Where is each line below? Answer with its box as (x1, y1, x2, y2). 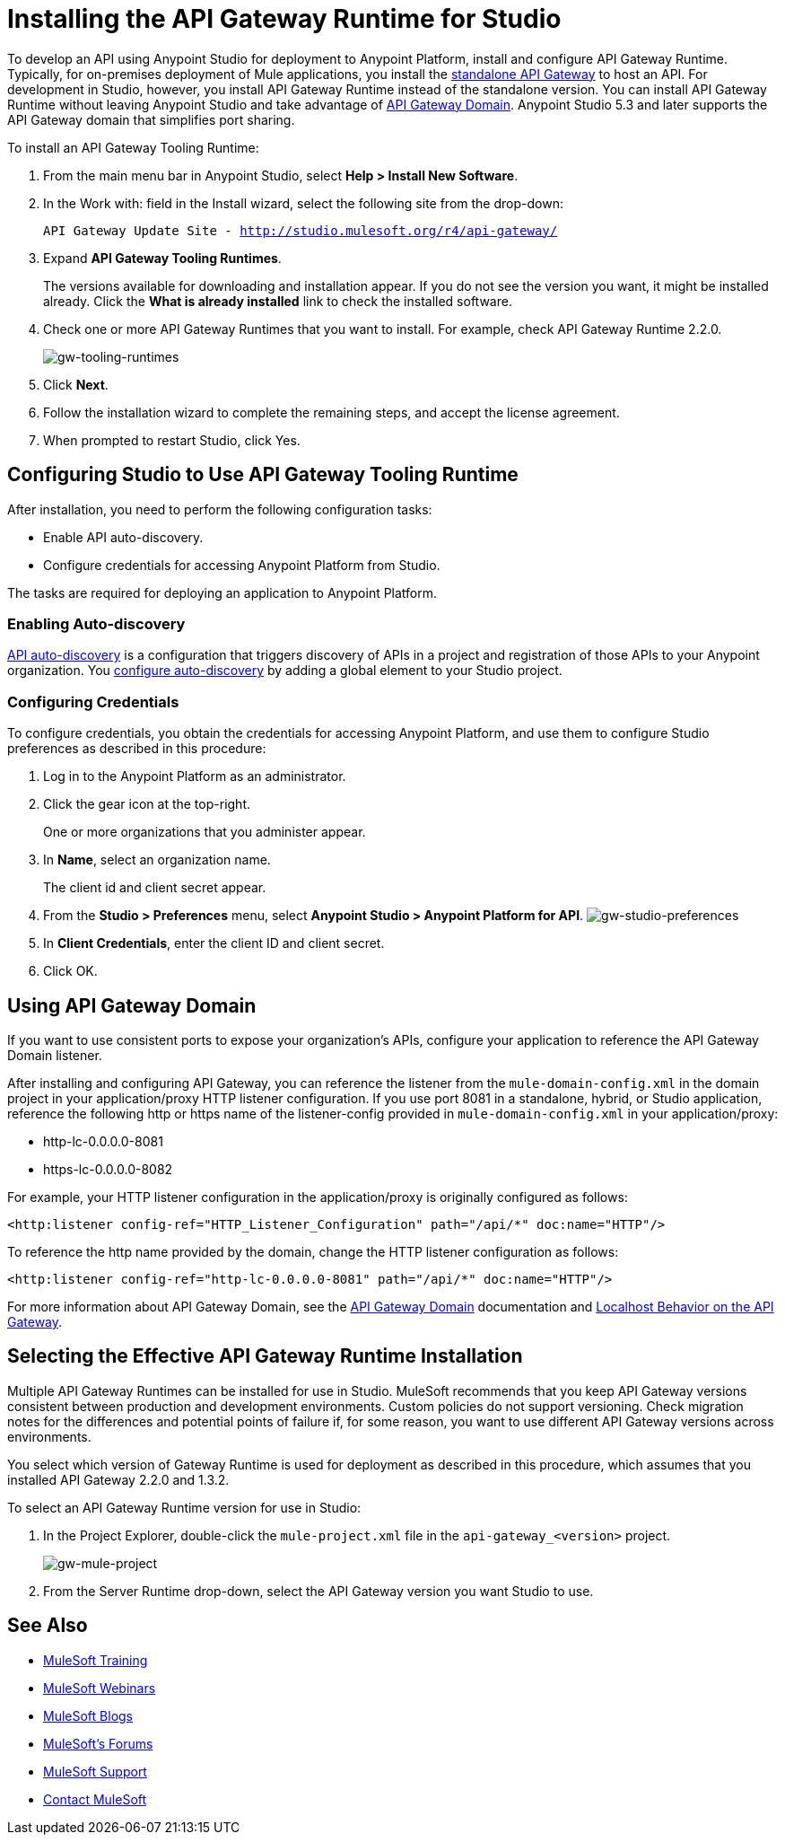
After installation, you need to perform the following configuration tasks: (7, 501, 432, 517)
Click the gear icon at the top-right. (43, 796, 250, 812)
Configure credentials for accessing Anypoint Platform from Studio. (43, 557, 440, 573)
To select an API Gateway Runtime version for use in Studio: (7, 1499, 362, 1515)
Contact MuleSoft (43, 1791, 147, 1807)
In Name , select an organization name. (43, 852, 271, 868)
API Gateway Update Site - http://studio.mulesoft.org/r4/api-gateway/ (43, 223, 558, 238)
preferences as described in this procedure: (7, 741, 266, 757)
